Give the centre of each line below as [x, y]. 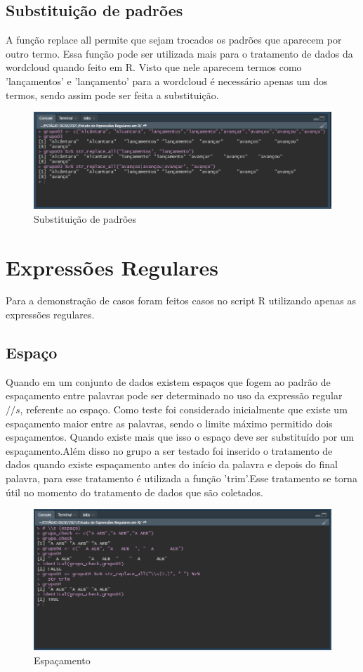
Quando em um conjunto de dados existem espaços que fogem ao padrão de [168, 381]
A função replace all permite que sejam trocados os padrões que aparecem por [174, 40]
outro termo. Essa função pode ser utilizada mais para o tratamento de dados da [179, 53]
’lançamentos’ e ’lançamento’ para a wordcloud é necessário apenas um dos [167, 80]
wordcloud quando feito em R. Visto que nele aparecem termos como [154, 67]
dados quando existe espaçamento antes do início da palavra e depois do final [172, 464]
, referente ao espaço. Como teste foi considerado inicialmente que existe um [184, 409]
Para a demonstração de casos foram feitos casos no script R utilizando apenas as [181, 301]
